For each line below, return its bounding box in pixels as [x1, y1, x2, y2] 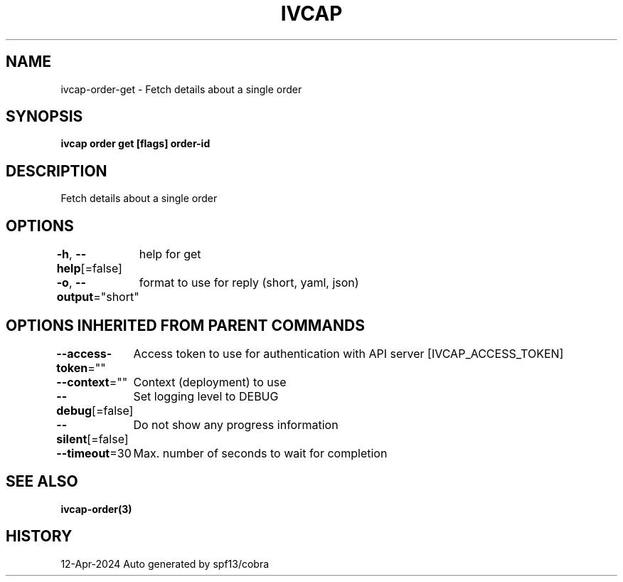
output [56, 290, 94, 305]
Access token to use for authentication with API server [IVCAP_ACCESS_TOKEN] [133, 346, 564, 361]
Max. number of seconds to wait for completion [133, 445, 388, 460]
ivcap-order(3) [60, 502, 132, 515]
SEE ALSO [6, 472, 78, 491]
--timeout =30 [56, 445, 132, 460]
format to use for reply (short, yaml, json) [139, 275, 359, 290]
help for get [139, 247, 201, 262]
